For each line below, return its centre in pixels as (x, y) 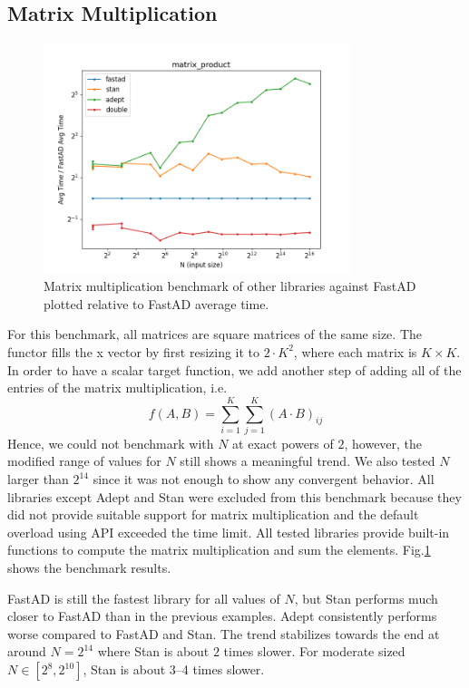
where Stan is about (153, 651)
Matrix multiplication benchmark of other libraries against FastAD (230, 286)
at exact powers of (283, 443)
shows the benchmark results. (89, 568)
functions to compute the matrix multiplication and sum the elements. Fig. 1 (219, 550)
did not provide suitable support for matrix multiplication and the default (213, 514)
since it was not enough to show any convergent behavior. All (264, 479)
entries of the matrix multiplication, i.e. (117, 388)
